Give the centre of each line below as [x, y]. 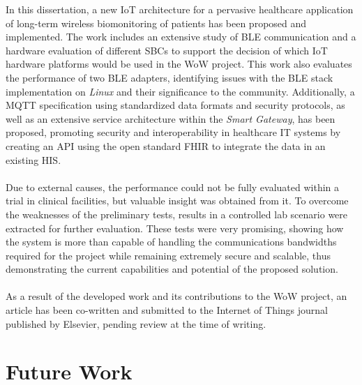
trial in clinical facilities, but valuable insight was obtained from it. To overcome [177, 201]
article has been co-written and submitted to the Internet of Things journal [167, 310]
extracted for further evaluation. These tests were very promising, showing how [175, 228]
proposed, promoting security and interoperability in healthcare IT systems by [173, 132]
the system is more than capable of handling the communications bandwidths [171, 242]
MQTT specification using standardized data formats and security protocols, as [175, 105]
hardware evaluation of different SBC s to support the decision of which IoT [167, 50]
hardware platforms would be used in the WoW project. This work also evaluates [179, 64]
